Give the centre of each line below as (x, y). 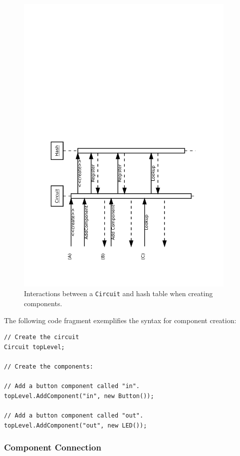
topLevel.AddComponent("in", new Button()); (79, 396)
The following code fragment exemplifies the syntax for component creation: (120, 320)
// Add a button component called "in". (72, 386)
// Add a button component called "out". (74, 415)
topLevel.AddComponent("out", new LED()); (76, 425)
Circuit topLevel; (34, 347)
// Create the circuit (42, 337)
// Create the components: (49, 366)
